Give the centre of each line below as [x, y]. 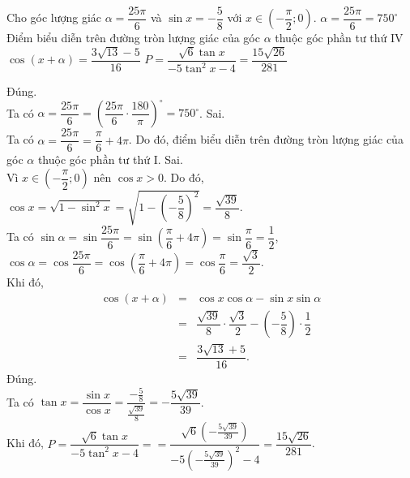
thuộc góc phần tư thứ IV [339, 38]
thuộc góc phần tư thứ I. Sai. [110, 159]
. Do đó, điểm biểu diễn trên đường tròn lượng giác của [266, 139]
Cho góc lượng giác [54, 17]
